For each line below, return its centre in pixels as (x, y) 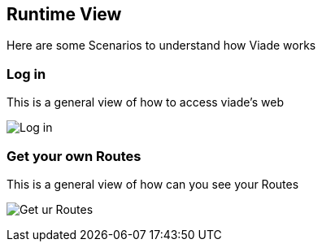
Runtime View (64, 14)
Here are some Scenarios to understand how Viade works (161, 46)
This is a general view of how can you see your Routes (153, 184)
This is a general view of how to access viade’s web (145, 102)
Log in (26, 74)
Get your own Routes (74, 156)
